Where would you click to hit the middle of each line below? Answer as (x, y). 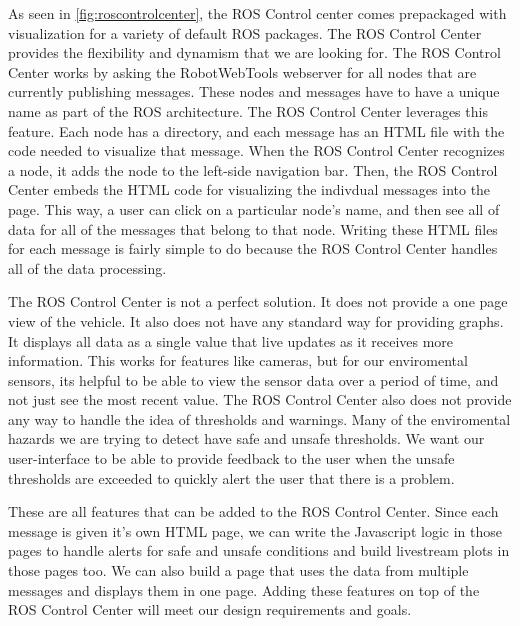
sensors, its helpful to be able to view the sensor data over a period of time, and (253, 379)
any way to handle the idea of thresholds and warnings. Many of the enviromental (259, 418)
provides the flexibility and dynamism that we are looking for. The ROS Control (254, 52)
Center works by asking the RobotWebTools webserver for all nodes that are (242, 71)
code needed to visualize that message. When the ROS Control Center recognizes (256, 150)
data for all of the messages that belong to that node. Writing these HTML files (253, 228)
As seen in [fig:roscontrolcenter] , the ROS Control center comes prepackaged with (257, 13)
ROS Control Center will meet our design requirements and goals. (210, 609)
